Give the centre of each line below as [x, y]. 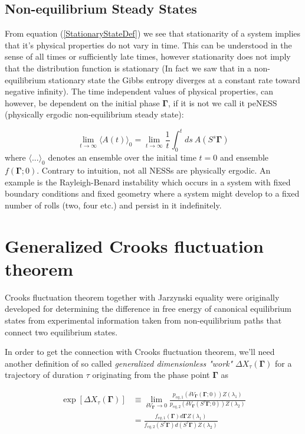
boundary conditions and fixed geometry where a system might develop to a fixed [152, 193]
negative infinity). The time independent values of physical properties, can [139, 91]
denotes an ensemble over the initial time [122, 157]
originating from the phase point [151, 375]
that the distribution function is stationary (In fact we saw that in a [128, 68]
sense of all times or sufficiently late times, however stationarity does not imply [148, 56]
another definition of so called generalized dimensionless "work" [119, 363]
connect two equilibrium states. [61, 332]
